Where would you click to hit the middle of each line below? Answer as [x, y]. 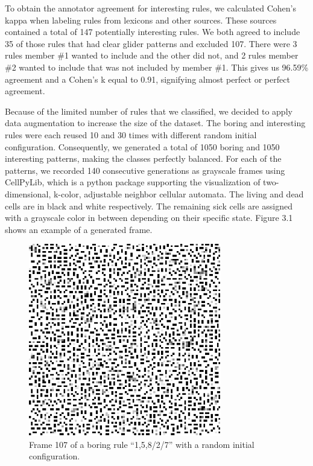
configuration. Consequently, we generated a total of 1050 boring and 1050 [142, 146]
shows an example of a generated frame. [79, 229]
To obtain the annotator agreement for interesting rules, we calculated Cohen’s [151, 8]
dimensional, [28, 193]
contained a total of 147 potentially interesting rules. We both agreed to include [153, 32]
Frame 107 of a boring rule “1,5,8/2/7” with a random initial [142, 444]
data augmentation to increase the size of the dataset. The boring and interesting [155, 123]
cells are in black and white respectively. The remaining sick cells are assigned [149, 206]
